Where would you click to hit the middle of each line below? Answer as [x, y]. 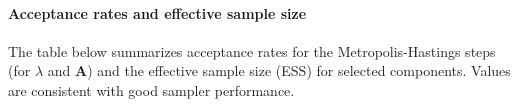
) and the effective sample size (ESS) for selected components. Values [299, 70]
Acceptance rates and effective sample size [157, 12]
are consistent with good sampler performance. [151, 89]
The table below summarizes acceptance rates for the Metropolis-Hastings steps [252, 50]
